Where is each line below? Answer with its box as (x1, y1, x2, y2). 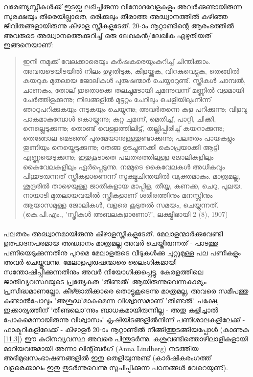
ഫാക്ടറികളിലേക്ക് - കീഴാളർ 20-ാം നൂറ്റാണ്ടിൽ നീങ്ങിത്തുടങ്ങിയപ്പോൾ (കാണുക (3, 324, 249, 334)
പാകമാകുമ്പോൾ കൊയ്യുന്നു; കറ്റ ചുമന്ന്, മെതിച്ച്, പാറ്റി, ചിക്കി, (23, 113, 216, 124)
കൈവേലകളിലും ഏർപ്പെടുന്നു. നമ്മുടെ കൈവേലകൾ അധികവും (23, 161, 225, 171)
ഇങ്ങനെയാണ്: (3, 40, 53, 50)
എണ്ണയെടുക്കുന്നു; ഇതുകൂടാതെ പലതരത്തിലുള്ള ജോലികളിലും (23, 151, 214, 162)
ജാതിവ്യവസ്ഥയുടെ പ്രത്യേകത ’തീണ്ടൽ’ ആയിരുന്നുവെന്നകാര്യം (3, 276, 207, 286)
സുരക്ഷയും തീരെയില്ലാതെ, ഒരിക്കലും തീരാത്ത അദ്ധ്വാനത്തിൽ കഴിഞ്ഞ (3, 11, 228, 21)
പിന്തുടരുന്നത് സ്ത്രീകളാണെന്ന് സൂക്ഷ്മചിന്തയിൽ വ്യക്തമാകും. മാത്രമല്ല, (23, 171, 240, 181)
